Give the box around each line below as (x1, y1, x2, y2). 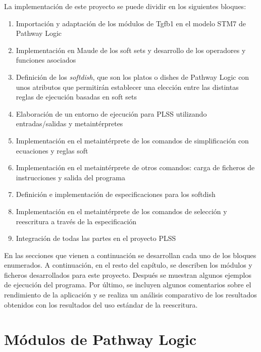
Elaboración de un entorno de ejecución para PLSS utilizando (16, 108, 207, 119)
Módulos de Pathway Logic (4, 329, 197, 349)
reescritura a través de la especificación (16, 216, 137, 226)
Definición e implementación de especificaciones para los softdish (16, 189, 216, 199)
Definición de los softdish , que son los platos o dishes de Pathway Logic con (16, 71, 249, 82)
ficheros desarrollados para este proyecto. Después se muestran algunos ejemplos (4, 269, 251, 280)
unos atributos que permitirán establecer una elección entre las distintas (16, 81, 239, 92)
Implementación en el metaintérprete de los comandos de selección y (16, 206, 227, 216)
